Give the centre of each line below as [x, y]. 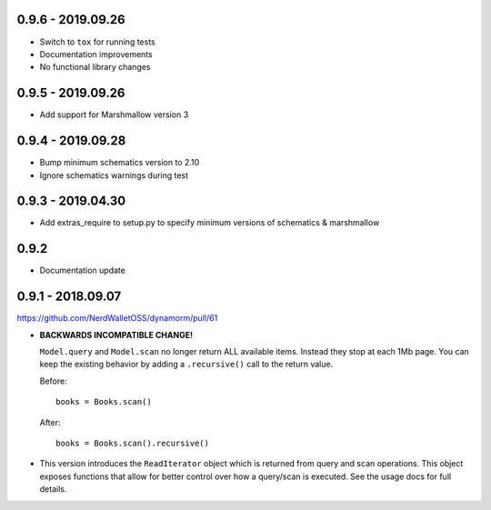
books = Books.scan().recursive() [132, 443]
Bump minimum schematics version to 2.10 [120, 163]
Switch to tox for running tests [97, 42]
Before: [53, 381]
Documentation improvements [96, 54]
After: [50, 422]
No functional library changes [95, 67]
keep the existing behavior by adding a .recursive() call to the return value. [186, 365]
